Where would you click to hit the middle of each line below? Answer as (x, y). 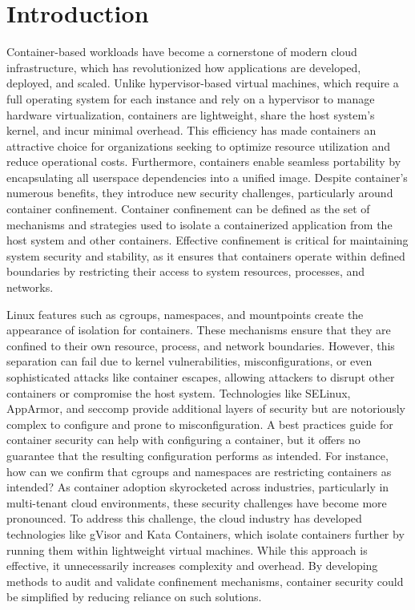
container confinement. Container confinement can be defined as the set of (188, 209)
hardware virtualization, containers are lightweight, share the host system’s (191, 114)
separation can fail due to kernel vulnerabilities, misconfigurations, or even (189, 361)
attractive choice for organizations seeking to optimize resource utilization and (199, 145)
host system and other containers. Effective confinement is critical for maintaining (207, 240)
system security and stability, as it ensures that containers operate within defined (206, 255)
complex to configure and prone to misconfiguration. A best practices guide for (200, 424)
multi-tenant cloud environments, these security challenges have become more (197, 502)
